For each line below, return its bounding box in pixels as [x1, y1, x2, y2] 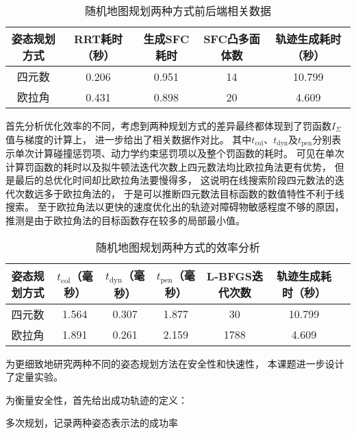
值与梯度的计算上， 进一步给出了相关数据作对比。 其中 [5, 132, 252, 146]
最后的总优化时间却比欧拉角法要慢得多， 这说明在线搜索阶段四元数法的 [14, 173, 335, 187]
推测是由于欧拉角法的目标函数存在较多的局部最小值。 [5, 213, 245, 228]
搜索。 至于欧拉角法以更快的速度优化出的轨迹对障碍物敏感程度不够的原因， [5, 200, 344, 214]
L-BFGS [206, 267, 252, 284]
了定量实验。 [5, 370, 63, 384]
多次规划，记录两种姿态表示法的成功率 [5, 415, 178, 430]
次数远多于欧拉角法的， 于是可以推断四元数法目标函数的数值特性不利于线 [14, 186, 344, 200]
